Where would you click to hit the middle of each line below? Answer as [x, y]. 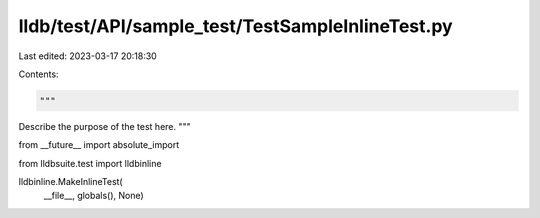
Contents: [38, 74]
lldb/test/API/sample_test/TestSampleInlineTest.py [236, 26]
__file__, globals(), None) [93, 196]
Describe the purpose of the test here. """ [105, 126]
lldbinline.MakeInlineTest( [71, 182]
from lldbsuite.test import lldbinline [90, 163]
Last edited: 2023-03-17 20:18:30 [87, 56]
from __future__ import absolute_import [99, 145]
